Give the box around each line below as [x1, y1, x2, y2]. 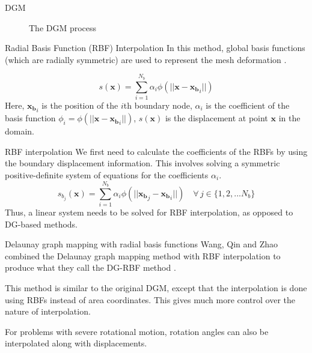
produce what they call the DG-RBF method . [5, 261, 176, 274]
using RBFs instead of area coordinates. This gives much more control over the [5, 293, 296, 306]
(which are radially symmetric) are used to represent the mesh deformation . [5, 53, 287, 65]
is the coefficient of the [206, 98, 290, 111]
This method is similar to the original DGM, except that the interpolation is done [5, 282, 307, 294]
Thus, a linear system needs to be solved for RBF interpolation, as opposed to [5, 206, 293, 219]
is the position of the [41, 98, 118, 111]
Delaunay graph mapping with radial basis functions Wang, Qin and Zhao [5, 238, 278, 250]
